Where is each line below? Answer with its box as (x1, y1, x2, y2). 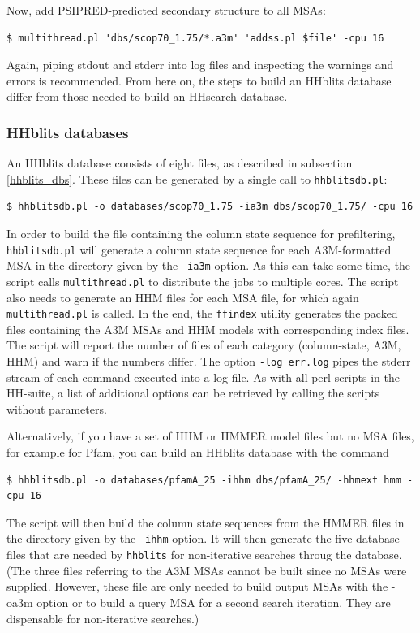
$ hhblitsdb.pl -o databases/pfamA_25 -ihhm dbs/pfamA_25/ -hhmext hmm (6, 474, 401, 486)
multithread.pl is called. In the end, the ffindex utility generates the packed (6, 305, 398, 322)
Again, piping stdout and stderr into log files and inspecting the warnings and (6, 56, 394, 73)
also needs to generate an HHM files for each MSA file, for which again (6, 288, 359, 306)
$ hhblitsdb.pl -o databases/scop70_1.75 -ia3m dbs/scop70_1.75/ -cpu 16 (6, 201, 414, 213)
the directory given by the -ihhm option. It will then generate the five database (6, 530, 400, 547)
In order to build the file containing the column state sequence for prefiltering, (6, 225, 396, 242)
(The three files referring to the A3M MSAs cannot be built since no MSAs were (6, 561, 407, 579)
